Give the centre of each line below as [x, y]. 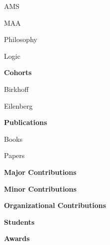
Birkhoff [16, 89]
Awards [17, 238]
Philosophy [21, 39]
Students [19, 222]
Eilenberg [18, 105]
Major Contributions [40, 172]
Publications [26, 122]
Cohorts [18, 72]
